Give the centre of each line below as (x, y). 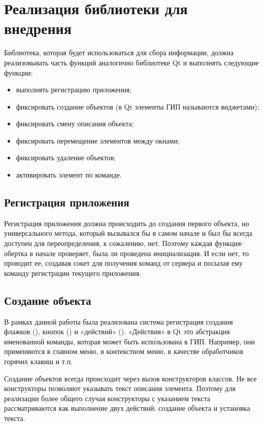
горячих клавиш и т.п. (39, 361)
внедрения (38, 28)
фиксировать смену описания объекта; (75, 123)
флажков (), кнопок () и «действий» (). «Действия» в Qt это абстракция (117, 331)
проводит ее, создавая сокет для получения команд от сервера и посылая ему (123, 263)
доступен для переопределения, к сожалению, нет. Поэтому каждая (108, 243)
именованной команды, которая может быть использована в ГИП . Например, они (129, 341)
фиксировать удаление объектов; (66, 157)
